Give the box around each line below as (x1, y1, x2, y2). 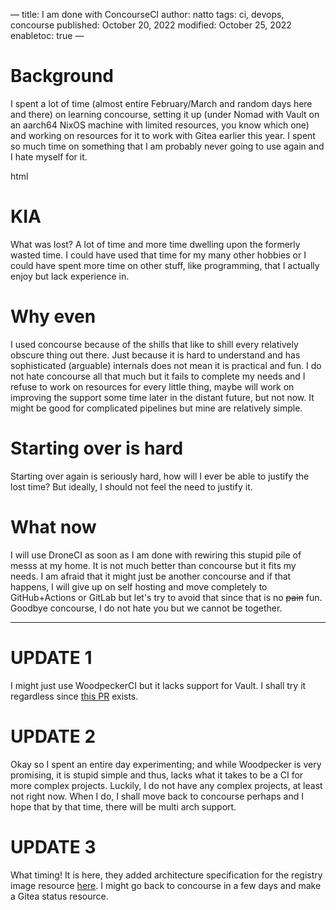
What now (10, 515, 97, 538)
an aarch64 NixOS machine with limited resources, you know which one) (10, 119, 310, 131)
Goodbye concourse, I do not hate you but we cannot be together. (10, 602, 283, 614)
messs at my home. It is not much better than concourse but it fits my (10, 559, 297, 571)
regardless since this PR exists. (10, 690, 139, 702)
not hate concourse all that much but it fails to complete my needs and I (10, 370, 306, 382)
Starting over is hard (10, 437, 184, 459)
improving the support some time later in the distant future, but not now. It (10, 391, 315, 403)
